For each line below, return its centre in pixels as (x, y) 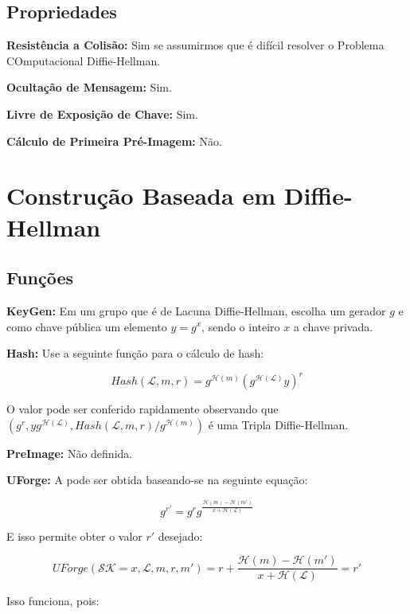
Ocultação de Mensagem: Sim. (89, 87)
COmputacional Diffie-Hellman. (84, 60)
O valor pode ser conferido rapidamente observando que (143, 409)
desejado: (180, 536)
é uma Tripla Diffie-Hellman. (278, 424)
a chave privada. (333, 326)
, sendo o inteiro (241, 326)
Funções (40, 278)
